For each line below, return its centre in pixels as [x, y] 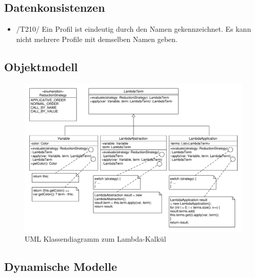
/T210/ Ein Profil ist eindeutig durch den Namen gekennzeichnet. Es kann [134, 29]
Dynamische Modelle [61, 267]
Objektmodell [41, 66]
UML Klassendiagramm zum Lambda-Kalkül [95, 239]
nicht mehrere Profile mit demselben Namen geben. [97, 39]
